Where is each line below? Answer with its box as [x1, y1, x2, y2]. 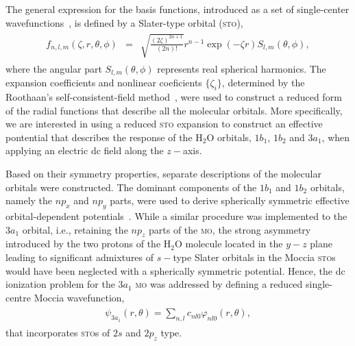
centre [5, 290, 31, 304]
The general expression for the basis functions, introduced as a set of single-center [5, 2, 350, 16]
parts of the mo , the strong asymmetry [148, 222, 311, 236]
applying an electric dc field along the [5, 143, 164, 158]
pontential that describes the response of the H [5, 129, 203, 144]
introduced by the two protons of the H [5, 236, 171, 251]
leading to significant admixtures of [5, 249, 154, 264]
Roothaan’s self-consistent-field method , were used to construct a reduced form [5, 90, 342, 104]
